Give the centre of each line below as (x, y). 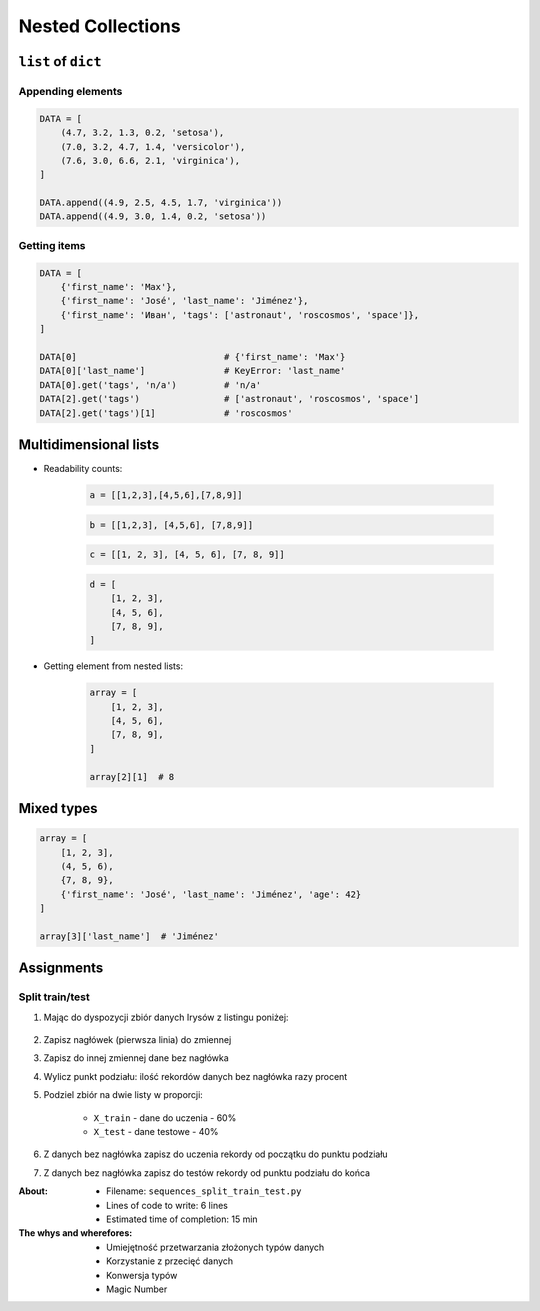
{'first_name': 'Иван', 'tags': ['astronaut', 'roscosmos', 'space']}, (240, 314)
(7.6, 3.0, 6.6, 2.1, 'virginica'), (150, 160)
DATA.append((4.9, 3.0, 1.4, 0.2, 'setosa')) (153, 216)
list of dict (60, 61)
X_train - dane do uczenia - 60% (165, 1117)
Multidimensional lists (89, 444)
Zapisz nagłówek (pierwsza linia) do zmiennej (137, 1040)
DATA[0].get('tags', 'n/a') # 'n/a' (150, 384)
